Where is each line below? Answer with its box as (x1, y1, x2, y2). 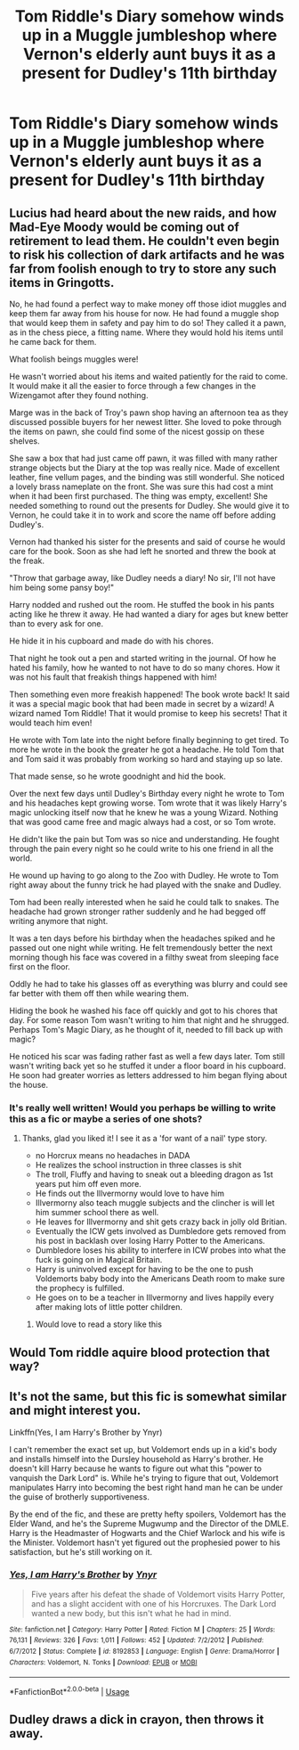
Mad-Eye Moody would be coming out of (9, 219, 240, 234)
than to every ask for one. (9, 618, 104, 629)
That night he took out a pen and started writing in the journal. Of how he (9, 653, 277, 663)
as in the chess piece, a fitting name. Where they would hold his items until (9, 327, 284, 338)
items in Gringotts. (9, 274, 115, 290)
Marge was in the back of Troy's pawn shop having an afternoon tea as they (9, 407, 289, 418)
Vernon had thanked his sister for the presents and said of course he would (9, 536, 286, 547)
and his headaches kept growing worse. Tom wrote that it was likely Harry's (9, 797, 287, 808)
